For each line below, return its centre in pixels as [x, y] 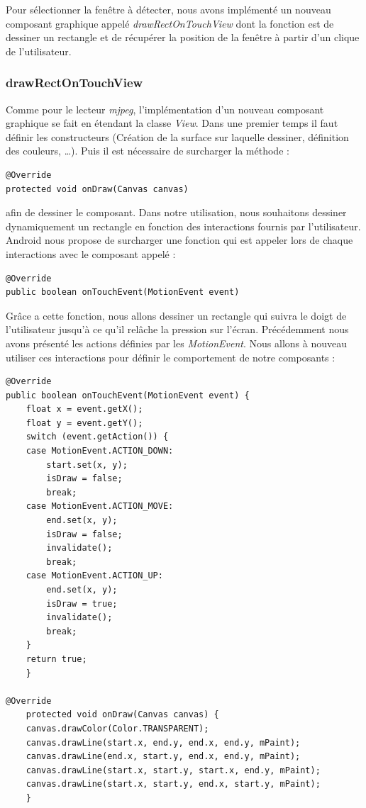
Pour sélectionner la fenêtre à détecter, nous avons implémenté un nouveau [168, 9]
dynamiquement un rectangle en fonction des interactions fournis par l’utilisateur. [183, 226]
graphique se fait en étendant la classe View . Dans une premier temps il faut [172, 123]
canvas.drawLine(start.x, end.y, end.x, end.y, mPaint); [163, 742]
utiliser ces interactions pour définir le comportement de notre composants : [171, 357]
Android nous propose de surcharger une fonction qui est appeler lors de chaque [179, 240]
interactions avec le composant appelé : [91, 253]
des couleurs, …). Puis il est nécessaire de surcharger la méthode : [148, 151]
